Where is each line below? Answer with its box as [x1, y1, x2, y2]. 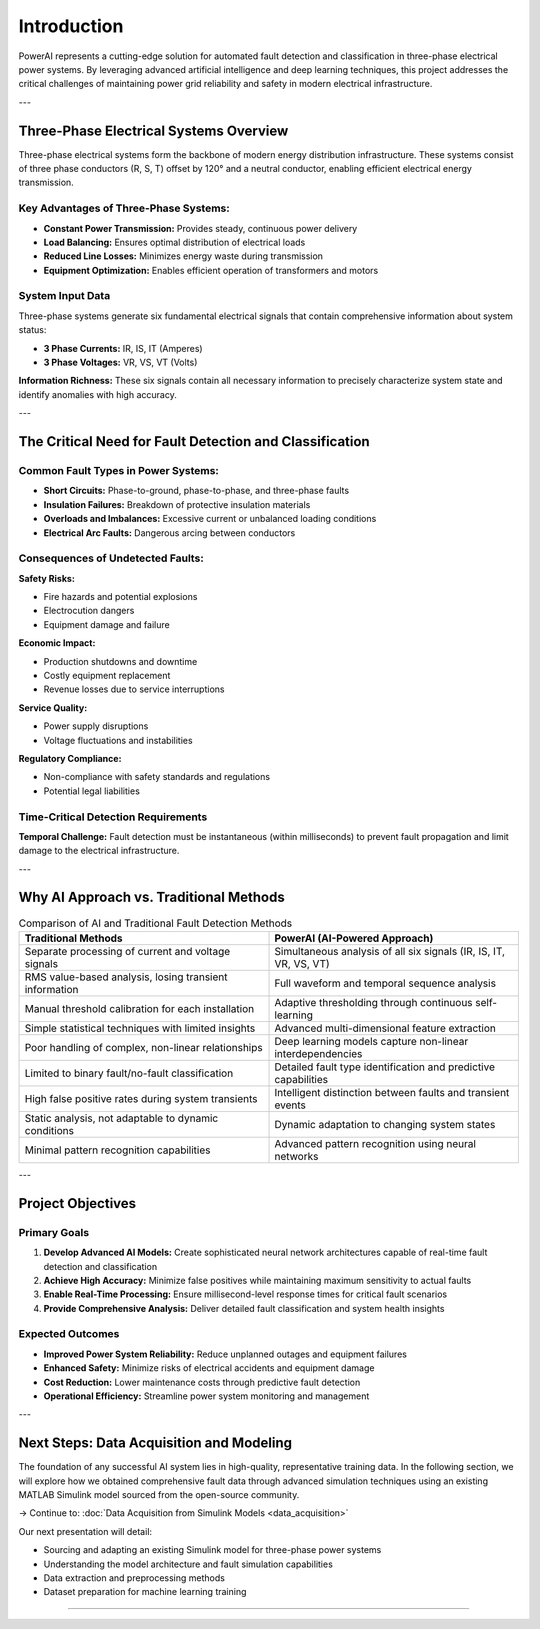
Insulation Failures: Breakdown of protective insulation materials [43, 498, 311, 510]
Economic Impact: [18, 637, 96, 649]
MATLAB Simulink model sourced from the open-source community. [18, 1489, 300, 1501]
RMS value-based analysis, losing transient [24, 970, 229, 984]
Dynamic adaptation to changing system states [274, 1117, 496, 1131]
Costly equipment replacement [43, 670, 171, 682]
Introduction [18, 15, 124, 37]
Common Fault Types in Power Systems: [18, 463, 220, 477]
